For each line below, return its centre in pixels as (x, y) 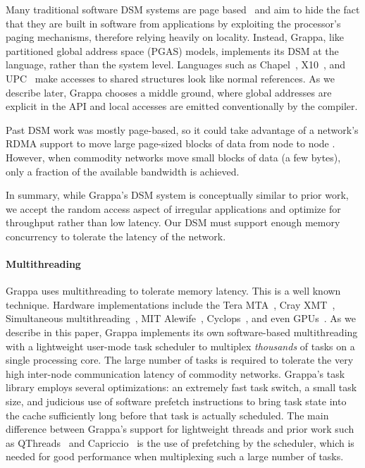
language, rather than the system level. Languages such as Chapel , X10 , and (176, 64)
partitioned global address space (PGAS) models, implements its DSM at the (172, 50)
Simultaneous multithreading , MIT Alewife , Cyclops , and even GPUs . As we (181, 318)
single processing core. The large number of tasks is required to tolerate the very (180, 360)
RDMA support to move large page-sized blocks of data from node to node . (171, 143)
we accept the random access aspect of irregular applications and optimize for (173, 208)
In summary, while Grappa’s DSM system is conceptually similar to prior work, (177, 195)
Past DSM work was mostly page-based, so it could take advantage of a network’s (182, 129)
